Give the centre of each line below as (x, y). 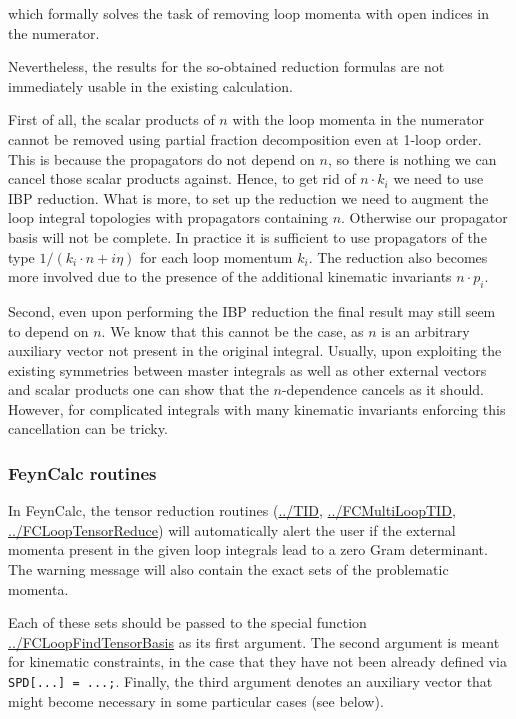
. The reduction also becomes (398, 256)
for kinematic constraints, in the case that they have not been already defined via (257, 661)
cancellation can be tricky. (88, 428)
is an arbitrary (425, 330)
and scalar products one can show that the (138, 389)
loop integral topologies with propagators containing (168, 217)
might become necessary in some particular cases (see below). (196, 700)
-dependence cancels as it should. (382, 389)
